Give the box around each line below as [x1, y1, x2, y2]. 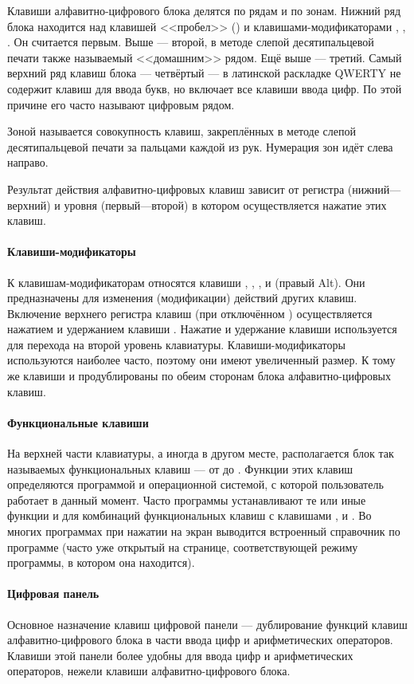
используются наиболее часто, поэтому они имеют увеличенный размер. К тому [7, 352, 396, 368]
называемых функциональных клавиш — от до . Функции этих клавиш [7, 460, 353, 477]
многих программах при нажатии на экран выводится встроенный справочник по [7, 523, 400, 540]
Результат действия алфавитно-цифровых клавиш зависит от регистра [7, 180, 345, 197]
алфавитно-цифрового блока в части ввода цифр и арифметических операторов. [7, 631, 393, 648]
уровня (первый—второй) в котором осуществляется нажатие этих [64, 196, 387, 213]
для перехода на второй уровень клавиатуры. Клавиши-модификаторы [7, 336, 346, 352]
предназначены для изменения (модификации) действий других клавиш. [7, 289, 357, 306]
